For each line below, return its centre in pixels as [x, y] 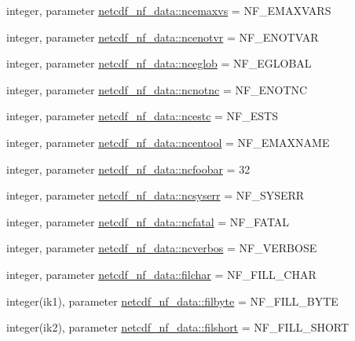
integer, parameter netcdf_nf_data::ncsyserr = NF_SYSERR [156, 195]
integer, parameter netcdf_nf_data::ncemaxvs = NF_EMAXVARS [169, 10]
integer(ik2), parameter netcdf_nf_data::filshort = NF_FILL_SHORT [178, 327]
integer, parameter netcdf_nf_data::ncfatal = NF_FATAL [148, 221]
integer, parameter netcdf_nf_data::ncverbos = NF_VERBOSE [162, 248]
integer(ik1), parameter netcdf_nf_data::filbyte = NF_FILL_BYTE [172, 301]
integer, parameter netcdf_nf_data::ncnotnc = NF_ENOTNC [157, 89]
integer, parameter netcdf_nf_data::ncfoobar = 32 [128, 169]
